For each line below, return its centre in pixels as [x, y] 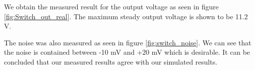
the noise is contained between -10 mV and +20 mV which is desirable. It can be [127, 52]
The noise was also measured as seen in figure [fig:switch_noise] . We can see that [128, 42]
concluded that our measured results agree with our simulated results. [111, 61]
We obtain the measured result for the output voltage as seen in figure [111, 6]
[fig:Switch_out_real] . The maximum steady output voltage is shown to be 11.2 [126, 16]
